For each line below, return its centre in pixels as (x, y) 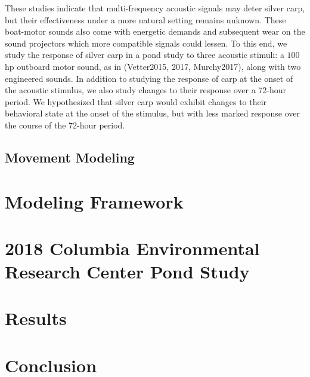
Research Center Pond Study (127, 272)
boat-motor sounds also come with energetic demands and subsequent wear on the (155, 31)
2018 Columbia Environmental (132, 248)
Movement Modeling (70, 157)
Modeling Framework (94, 201)
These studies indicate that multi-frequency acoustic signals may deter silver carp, (155, 8)
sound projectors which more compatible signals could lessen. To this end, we (146, 43)
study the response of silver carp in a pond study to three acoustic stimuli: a (145, 55)
